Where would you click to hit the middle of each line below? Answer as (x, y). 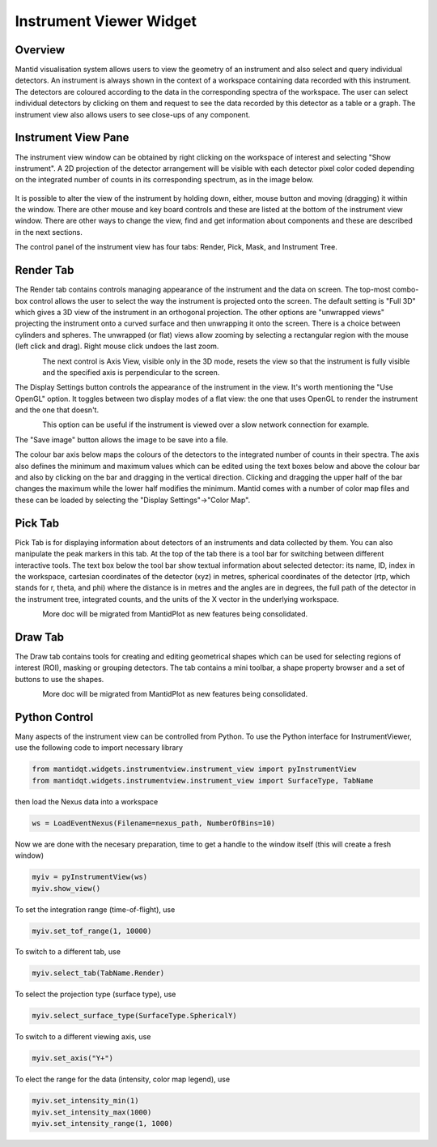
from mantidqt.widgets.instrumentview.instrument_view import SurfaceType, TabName (203, 780)
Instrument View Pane (72, 138)
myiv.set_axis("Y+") (72, 1058)
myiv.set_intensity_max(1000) (92, 1112)
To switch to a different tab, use (68, 952)
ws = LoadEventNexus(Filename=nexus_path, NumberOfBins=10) (154, 823)
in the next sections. (49, 232)
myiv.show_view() (66, 888)
